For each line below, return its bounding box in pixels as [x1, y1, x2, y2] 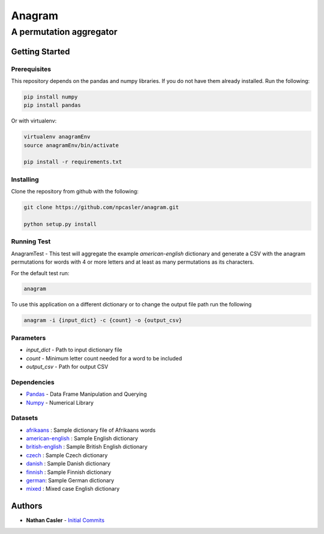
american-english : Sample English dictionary [26, 435, 138, 442]
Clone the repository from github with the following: [11, 188, 139, 195]
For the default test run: [11, 269, 70, 276]
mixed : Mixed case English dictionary [26, 485, 120, 493]
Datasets [11, 414, 38, 422]
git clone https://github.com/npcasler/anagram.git [23, 204, 179, 211]
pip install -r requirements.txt [23, 159, 122, 165]
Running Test [11, 237, 51, 246]
